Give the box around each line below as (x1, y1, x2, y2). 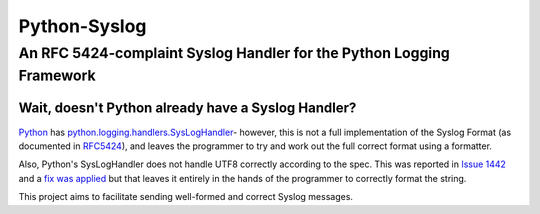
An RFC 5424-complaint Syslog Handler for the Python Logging (18, 44, 450, 62)
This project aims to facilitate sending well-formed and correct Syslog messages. (18, 191, 354, 203)
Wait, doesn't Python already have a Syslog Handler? (18, 100, 357, 117)
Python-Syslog (18, 15, 147, 37)
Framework (18, 66, 96, 85)
